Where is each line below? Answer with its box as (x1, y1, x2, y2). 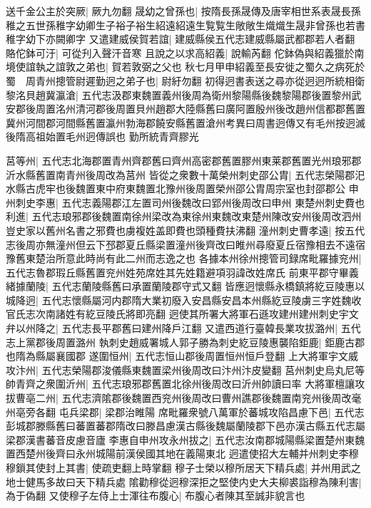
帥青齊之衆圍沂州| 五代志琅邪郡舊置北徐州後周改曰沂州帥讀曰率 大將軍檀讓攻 (6, 376, 365, 391)
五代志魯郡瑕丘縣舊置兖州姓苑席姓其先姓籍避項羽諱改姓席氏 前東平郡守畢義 (6, 264, 359, 279)
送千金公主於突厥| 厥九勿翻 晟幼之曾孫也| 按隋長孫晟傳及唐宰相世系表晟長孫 (6, 4, 361, 18)
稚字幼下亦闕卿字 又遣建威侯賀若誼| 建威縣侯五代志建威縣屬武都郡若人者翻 (6, 31, 355, 46)
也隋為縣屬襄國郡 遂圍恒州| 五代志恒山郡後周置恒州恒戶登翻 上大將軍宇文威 (6, 348, 358, 363)
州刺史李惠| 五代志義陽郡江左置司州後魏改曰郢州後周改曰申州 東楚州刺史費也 (6, 195, 365, 209)
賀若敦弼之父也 (111, 59, 182, 74)
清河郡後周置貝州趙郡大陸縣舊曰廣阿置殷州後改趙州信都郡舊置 (75, 101, 365, 116)
